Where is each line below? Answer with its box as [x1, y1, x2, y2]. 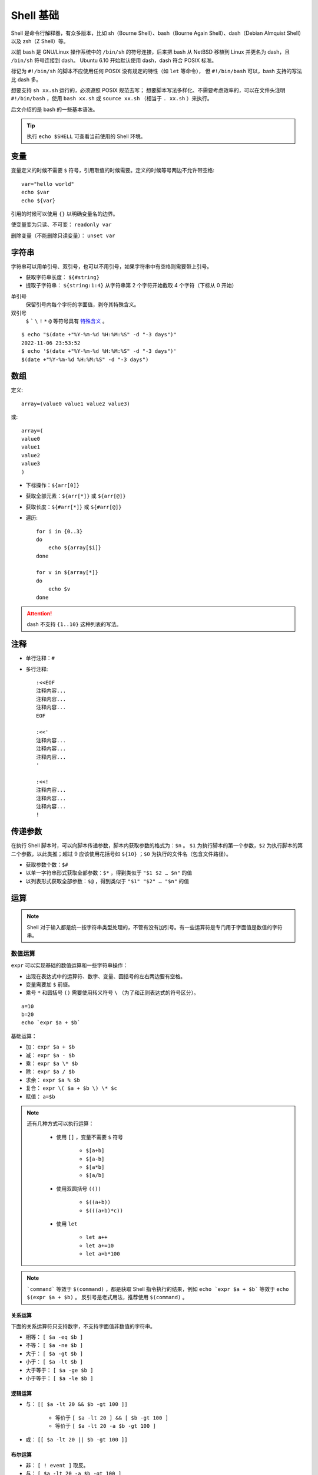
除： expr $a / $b [25, 1068, 75, 1075]
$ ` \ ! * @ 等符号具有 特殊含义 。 [25, 317, 108, 324]
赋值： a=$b [25, 1093, 55, 1100]
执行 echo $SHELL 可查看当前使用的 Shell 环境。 [26, 133, 146, 140]
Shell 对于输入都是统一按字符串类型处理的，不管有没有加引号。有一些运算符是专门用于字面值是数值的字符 [26, 923, 283, 930]
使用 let [56, 1220, 78, 1227]
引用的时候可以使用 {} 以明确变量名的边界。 [11, 210, 118, 217]
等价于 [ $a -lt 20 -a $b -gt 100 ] [55, 1422, 156, 1430]
